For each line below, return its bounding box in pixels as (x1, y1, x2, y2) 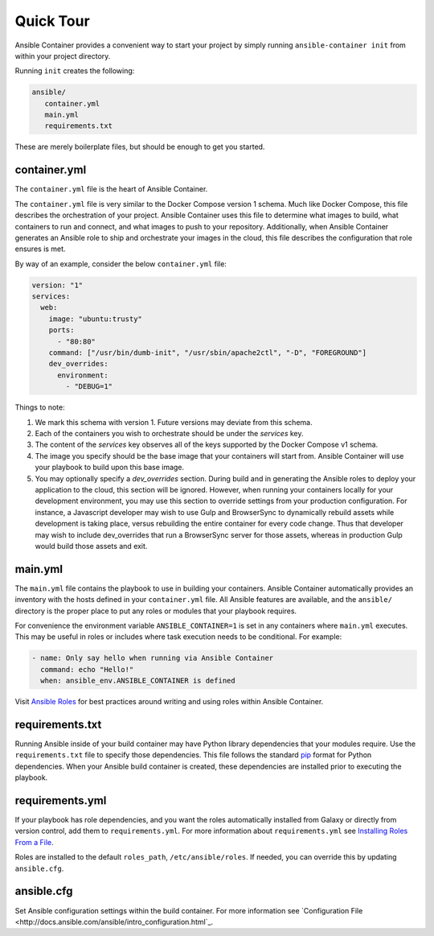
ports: (48, 326, 75, 335)
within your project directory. (14, 51, 111, 60)
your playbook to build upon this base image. (35, 463, 185, 472)
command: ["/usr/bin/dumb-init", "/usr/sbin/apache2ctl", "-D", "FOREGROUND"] (48, 348, 367, 357)
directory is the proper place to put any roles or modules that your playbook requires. (14, 606, 297, 616)
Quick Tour (14, 12, 90, 30)
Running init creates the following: (14, 66, 135, 76)
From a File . (14, 837, 54, 847)
